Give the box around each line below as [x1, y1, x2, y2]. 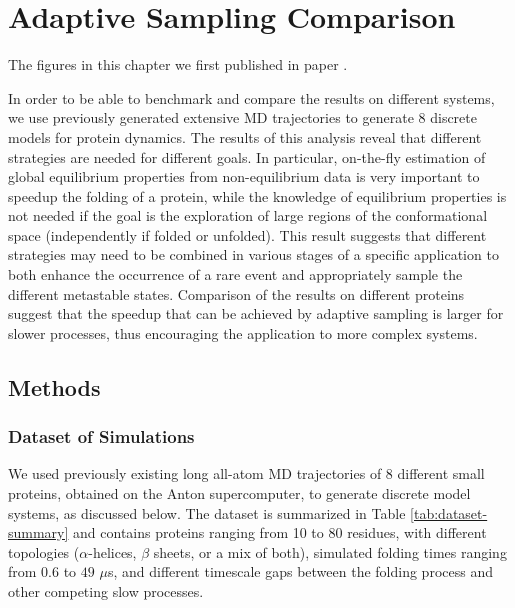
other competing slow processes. [8, 581, 204, 601]
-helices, [88, 541, 137, 562]
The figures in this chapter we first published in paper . [8, 54, 348, 75]
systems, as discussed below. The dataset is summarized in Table [8, 502, 406, 523]
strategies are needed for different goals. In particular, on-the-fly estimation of [8, 146, 486, 167]
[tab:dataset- [410, 502, 488, 523]
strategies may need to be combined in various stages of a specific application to [8, 244, 499, 265]
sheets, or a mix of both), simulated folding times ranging [153, 541, 507, 562]
